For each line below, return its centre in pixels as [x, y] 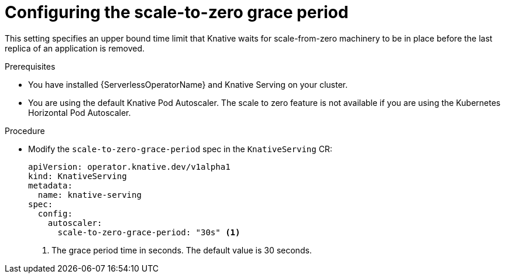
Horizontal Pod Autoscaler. [80, 112]
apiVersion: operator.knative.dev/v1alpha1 [129, 167]
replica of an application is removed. [75, 48]
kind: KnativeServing [78, 176]
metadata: [50, 185]
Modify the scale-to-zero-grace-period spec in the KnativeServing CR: [180, 149]
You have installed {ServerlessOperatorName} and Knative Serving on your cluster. [188, 84]
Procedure [25, 131]
